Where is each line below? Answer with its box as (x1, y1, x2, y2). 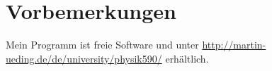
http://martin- (202, 37, 266, 52)
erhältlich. (165, 51, 209, 65)
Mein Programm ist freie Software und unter (6, 37, 199, 52)
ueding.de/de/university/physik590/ (6, 51, 162, 65)
